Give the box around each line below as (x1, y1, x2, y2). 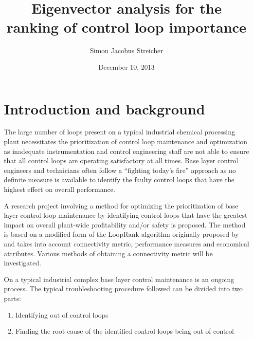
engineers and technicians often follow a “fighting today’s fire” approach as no (4, 165, 236, 175)
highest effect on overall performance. (4, 184, 115, 194)
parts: (4, 293, 21, 303)
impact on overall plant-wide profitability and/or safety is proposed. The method (4, 219, 246, 229)
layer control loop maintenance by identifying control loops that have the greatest (4, 210, 248, 220)
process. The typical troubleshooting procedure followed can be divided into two (4, 283, 243, 294)
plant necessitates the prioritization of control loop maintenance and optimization (4, 136, 248, 147)
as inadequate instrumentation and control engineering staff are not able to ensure (4, 146, 249, 156)
